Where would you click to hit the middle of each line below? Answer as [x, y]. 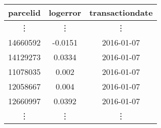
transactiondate [121, 12]
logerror [65, 12]
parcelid [24, 12]
